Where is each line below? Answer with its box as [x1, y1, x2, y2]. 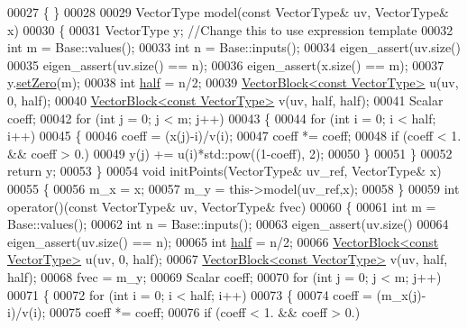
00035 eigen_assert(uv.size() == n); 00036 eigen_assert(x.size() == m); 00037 [7, 55, 444, 74]
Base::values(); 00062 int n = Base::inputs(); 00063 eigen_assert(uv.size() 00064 [7, 214, 449, 233]
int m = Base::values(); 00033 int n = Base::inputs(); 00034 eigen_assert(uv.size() [7, 38, 462, 57]
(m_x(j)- [376, 285, 426, 304]
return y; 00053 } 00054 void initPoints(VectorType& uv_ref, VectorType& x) [7, 161, 442, 180]
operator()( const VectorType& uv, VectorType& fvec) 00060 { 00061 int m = [7, 196, 436, 215]
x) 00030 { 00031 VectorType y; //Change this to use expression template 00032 [7, 20, 453, 39]
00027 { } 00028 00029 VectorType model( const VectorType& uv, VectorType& [7, 3, 449, 21]
